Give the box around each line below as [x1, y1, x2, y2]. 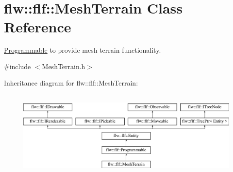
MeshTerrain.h [42, 61, 85, 71]
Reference [4, 17, 71, 37]
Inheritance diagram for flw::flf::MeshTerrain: [4, 77, 138, 87]
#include [4, 61, 31, 71]
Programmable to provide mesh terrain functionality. [4, 45, 161, 55]
